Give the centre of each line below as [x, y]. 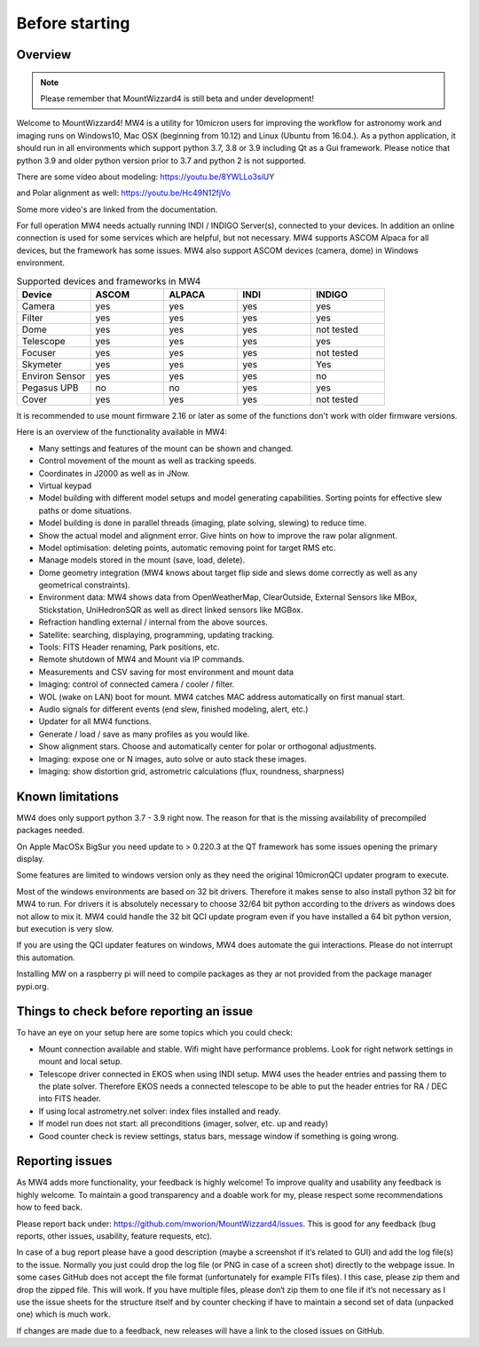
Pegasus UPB [50, 388]
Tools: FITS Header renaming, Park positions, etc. [130, 647]
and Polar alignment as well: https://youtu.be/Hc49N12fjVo [123, 193]
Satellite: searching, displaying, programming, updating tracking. [157, 634]
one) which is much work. [63, 1314]
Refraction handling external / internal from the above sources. [153, 622]
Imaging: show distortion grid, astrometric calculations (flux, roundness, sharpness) [192, 771]
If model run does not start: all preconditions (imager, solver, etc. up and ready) [183, 1123]
